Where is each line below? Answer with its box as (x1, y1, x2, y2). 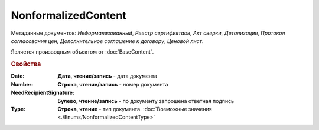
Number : (11, 81, 34, 88)
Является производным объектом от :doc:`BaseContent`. (11, 48, 154, 55)
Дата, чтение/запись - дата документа (57, 72, 158, 79)
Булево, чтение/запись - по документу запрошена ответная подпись (57, 97, 235, 104)
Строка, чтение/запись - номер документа (57, 81, 168, 88)
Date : (11, 72, 25, 79)
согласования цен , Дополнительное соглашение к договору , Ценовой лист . (11, 37, 204, 44)
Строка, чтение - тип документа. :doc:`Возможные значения (57, 105, 212, 112)
